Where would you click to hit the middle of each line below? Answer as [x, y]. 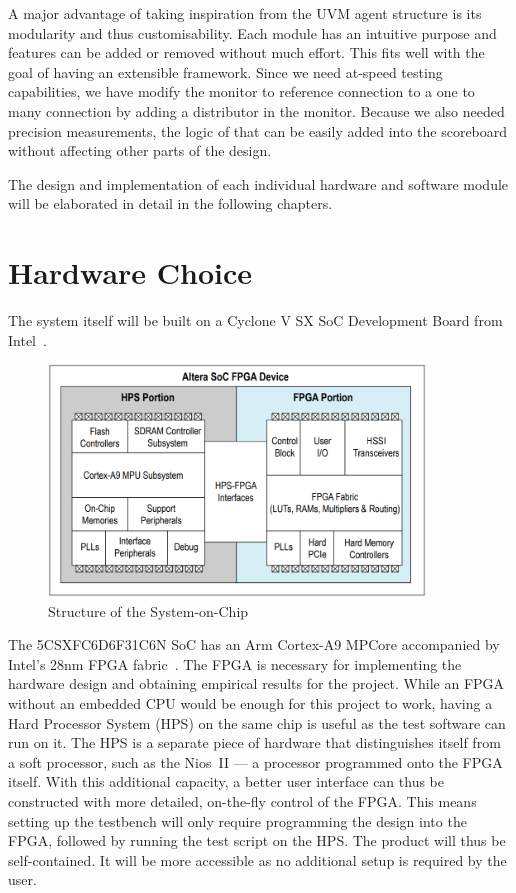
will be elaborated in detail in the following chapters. [170, 203]
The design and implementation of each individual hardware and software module [258, 183]
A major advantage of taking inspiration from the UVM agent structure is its [245, 13]
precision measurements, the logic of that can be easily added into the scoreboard [258, 130]
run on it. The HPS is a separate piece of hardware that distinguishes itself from [254, 742]
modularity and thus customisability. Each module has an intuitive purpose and [252, 32]
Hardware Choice [130, 272]
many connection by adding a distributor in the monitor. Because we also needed [256, 110]
